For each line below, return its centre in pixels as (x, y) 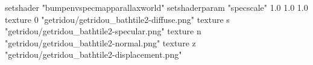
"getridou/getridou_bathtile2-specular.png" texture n (103, 31)
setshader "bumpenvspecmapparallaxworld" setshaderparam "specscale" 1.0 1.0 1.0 (156, 7)
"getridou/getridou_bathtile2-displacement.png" (93, 54)
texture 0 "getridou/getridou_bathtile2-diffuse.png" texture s (117, 19)
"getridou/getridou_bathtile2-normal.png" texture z (100, 42)
